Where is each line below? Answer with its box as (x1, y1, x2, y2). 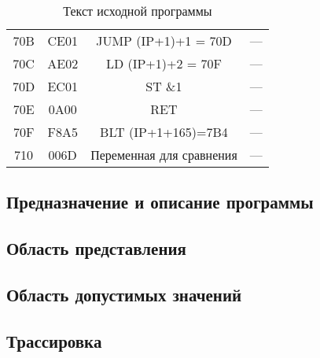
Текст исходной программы (63, 2, 212, 20)
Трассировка (6, 328, 102, 352)
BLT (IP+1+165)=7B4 (100, 123, 228, 141)
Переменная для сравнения (90, 146, 237, 164)
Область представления (6, 236, 186, 260)
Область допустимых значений (6, 282, 242, 306)
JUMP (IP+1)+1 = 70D (96, 31, 232, 50)
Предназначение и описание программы (6, 190, 314, 214)
